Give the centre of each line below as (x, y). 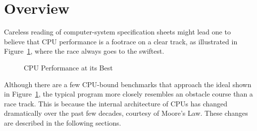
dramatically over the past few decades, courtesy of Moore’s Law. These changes (126, 113)
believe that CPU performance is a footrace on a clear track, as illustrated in (121, 41)
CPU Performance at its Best (68, 67)
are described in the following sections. (63, 122)
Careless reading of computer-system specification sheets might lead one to (117, 32)
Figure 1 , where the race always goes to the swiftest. (84, 51)
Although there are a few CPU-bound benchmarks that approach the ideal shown (128, 84)
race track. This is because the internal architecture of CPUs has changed (116, 103)
